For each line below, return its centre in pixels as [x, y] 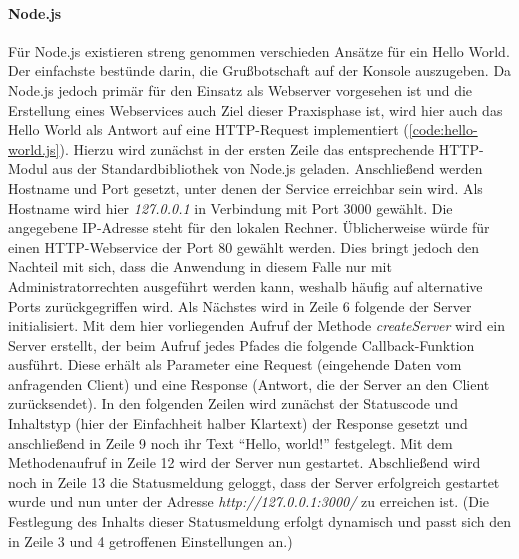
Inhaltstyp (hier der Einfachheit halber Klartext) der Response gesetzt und [238, 423]
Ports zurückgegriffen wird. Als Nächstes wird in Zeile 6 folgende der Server [240, 305]
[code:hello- [443, 129]
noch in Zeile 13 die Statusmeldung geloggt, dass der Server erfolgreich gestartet [254, 481]
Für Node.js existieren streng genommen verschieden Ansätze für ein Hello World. [259, 50]
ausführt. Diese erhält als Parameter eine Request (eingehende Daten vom [235, 364]
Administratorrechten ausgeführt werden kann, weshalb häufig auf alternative [245, 285]
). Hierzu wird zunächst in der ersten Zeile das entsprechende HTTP [269, 148]
